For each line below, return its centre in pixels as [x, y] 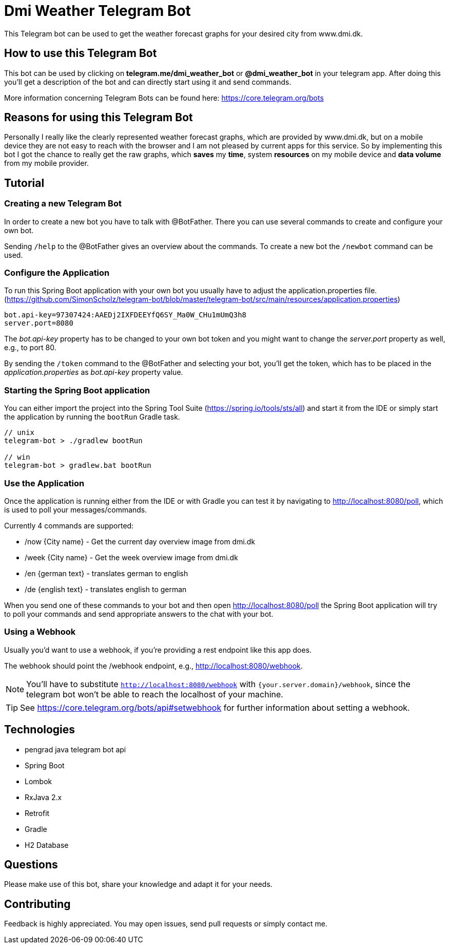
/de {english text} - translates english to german [106, 589]
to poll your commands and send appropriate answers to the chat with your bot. [139, 614]
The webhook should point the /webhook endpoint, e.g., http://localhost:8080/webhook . [153, 666]
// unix [19, 433]
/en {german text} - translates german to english [106, 573]
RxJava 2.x [43, 797]
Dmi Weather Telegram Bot [97, 11]
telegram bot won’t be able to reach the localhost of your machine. [155, 694]
